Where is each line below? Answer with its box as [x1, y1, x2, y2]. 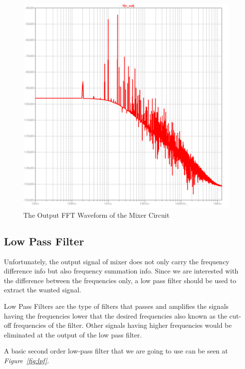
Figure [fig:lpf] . [4, 355, 49, 365]
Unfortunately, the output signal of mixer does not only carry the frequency [4, 256, 229, 266]
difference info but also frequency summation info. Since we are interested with [4, 266, 239, 276]
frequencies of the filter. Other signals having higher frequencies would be [13, 320, 232, 330]
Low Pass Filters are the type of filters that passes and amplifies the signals [4, 301, 229, 311]
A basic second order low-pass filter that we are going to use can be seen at [4, 346, 228, 356]
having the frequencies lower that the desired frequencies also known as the [4, 310, 228, 321]
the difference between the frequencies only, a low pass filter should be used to [4, 275, 236, 285]
